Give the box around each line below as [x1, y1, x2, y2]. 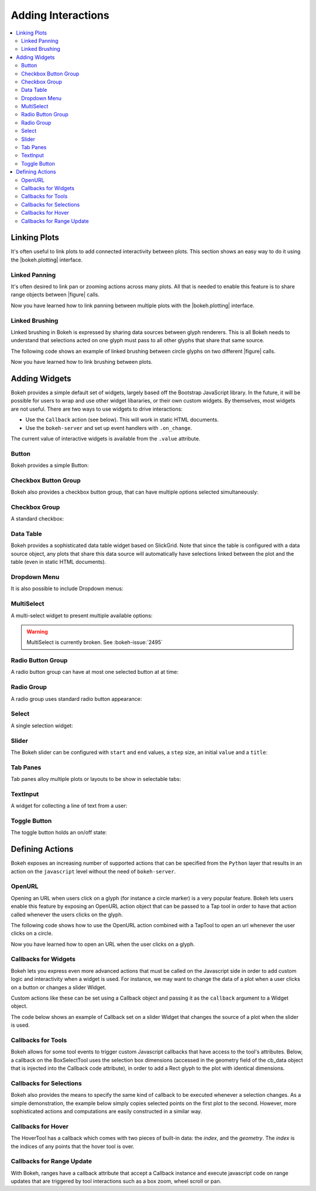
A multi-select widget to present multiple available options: [11, 612, 153, 619]
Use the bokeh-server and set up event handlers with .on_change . [25, 424, 193, 431]
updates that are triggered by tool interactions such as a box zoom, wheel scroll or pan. [11, 1178, 222, 1185]
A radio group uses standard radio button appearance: [11, 695, 142, 702]
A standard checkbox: [11, 515, 64, 522]
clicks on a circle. [11, 930, 53, 937]
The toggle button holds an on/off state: [11, 829, 107, 836]
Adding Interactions [11, 9, 109, 22]
